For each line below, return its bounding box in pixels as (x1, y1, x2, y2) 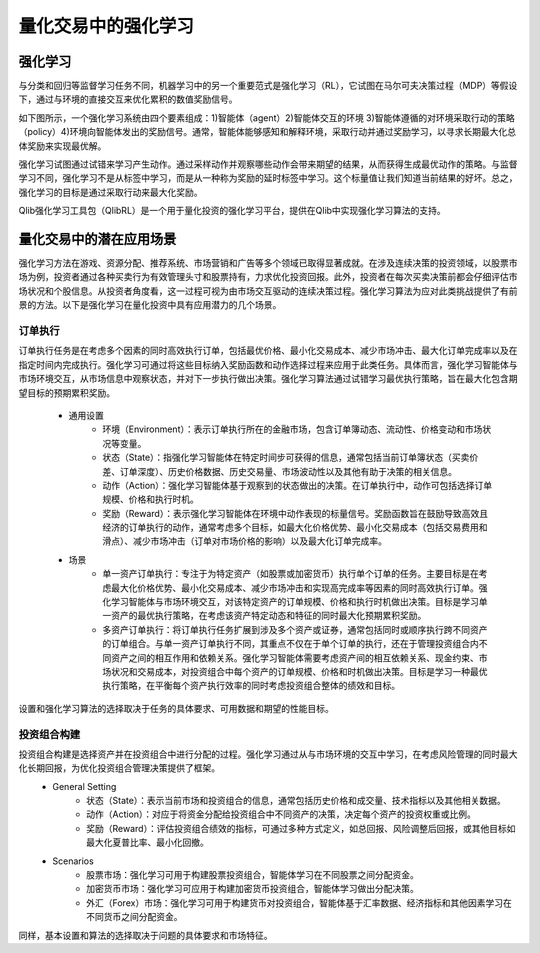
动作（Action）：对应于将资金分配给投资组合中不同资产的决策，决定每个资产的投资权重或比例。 (86, 808, 477, 820)
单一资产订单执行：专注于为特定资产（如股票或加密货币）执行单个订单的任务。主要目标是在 (102, 568, 479, 580)
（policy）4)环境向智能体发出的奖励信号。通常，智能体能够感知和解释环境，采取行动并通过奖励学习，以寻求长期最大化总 (18, 126, 517, 138)
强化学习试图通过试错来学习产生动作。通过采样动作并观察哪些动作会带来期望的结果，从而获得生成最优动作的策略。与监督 (18, 158, 518, 170)
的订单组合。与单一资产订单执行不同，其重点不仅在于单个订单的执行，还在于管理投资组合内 (102, 638, 479, 650)
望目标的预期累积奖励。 (18, 386, 115, 399)
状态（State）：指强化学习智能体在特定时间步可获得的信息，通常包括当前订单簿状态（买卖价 (102, 451, 479, 464)
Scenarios (52, 855, 94, 867)
